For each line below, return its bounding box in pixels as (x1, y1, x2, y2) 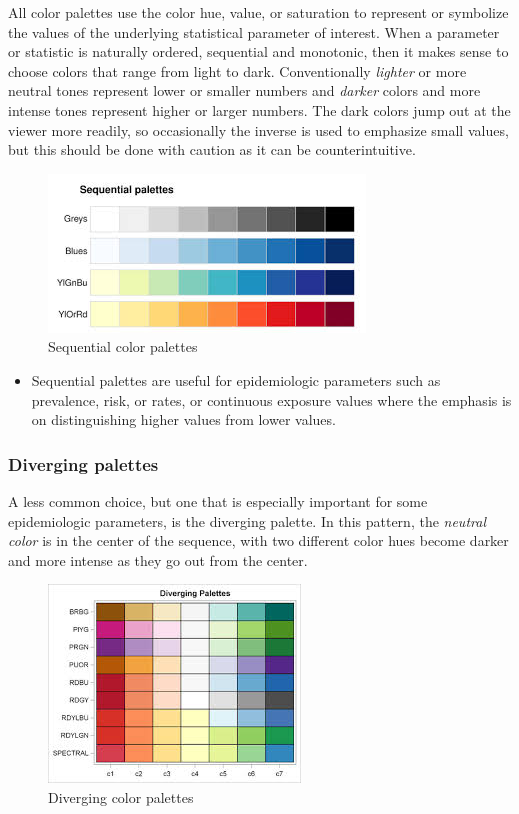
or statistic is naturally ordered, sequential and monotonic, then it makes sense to (8, 41, 509, 62)
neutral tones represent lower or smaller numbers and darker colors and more (8, 80, 481, 101)
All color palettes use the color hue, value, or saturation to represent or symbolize (8, 2, 509, 22)
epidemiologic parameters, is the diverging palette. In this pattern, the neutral (8, 510, 486, 531)
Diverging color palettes (48, 786, 194, 807)
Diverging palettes (8, 451, 159, 476)
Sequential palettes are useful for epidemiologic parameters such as (31, 369, 441, 390)
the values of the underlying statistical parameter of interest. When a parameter (8, 21, 500, 42)
